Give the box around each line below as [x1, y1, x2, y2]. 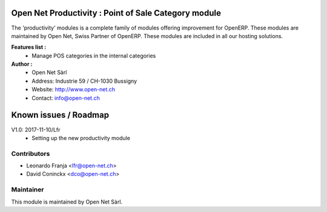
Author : [11, 60, 33, 68]
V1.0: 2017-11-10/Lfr [11, 126, 61, 133]
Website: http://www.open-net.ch [31, 86, 115, 93]
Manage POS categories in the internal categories [31, 52, 156, 59]
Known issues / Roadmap [11, 110, 109, 120]
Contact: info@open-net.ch [31, 94, 100, 101]
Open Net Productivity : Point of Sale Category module [11, 8, 221, 18]
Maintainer [11, 185, 44, 194]
